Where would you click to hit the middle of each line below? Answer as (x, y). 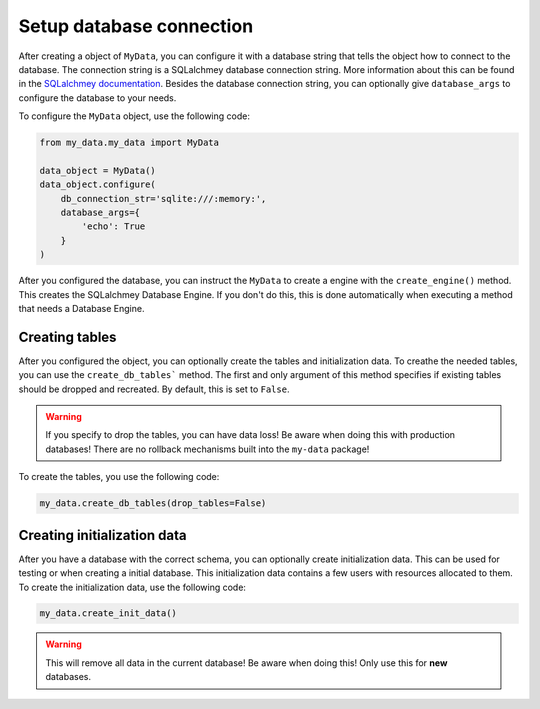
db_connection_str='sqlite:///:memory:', (163, 198)
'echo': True (113, 226)
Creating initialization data (102, 535)
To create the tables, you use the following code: (119, 477)
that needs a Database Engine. (81, 308)
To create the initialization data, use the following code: (132, 587)
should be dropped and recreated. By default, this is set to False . (154, 389)
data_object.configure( (98, 184)
